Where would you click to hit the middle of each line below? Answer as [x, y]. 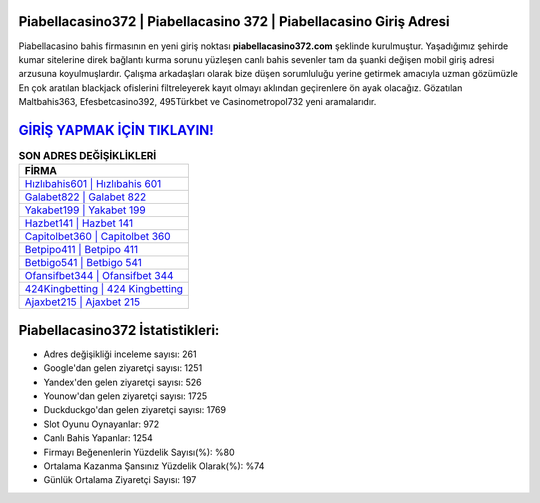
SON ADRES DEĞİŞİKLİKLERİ [87, 156]
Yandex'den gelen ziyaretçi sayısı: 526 [122, 382]
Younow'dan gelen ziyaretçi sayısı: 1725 [125, 396]
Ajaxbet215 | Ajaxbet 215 [82, 302]
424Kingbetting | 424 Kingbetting [104, 289]
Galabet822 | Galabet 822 [85, 197]
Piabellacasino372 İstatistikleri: [119, 330]
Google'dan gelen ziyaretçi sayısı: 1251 [123, 368]
